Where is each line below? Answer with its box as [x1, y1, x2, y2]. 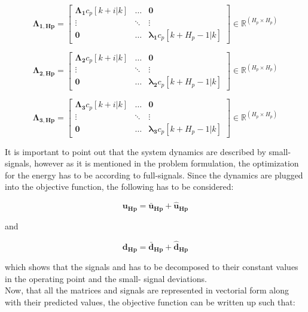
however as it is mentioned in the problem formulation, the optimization [34, 157, 299, 169]
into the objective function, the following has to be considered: [5, 180, 234, 193]
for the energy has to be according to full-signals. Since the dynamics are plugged [5, 168, 303, 181]
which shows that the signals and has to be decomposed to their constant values [5, 260, 298, 272]
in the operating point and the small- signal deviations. [5, 272, 207, 284]
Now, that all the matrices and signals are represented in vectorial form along [5, 284, 289, 296]
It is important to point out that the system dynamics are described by [5, 145, 266, 157]
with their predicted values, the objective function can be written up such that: [5, 295, 295, 308]
